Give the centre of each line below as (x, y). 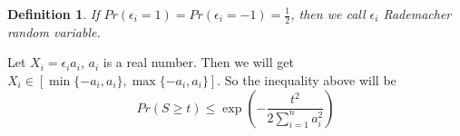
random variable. (54, 31)
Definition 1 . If (54, 14)
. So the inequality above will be (307, 80)
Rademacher (417, 14)
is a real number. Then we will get (198, 62)
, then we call (328, 14)
